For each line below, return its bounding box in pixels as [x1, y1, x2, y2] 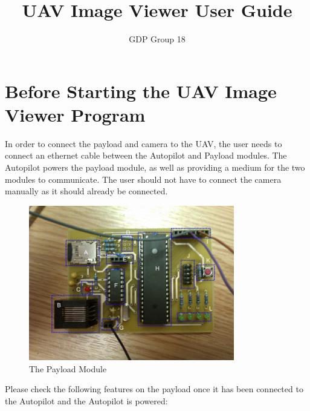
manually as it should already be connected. [5, 185, 168, 197]
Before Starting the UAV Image [5, 78, 277, 103]
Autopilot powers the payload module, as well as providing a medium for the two [5, 161, 305, 174]
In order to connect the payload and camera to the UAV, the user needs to [5, 137, 282, 150]
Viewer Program [5, 102, 146, 127]
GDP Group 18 [129, 33, 186, 45]
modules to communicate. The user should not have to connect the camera [5, 173, 282, 185]
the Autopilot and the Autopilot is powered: [5, 394, 168, 407]
